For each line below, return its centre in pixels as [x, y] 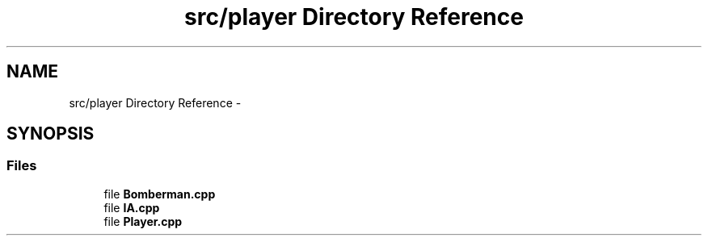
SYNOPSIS [51, 134]
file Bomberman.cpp [160, 194]
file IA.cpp [132, 207]
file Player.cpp [143, 221]
